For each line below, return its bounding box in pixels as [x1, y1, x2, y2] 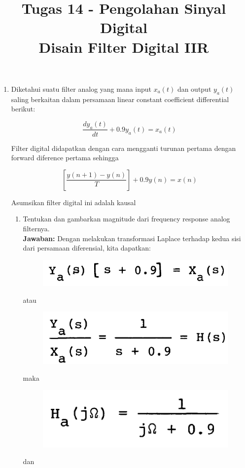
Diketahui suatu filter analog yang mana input [11, 83, 152, 94]
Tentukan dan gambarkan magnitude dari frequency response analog [23, 214, 230, 224]
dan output [177, 83, 211, 94]
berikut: [11, 104, 35, 114]
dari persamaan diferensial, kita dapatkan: [23, 243, 151, 253]
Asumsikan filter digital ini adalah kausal [11, 197, 136, 207]
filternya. [23, 223, 50, 233]
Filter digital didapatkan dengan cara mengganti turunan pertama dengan [11, 143, 236, 153]
